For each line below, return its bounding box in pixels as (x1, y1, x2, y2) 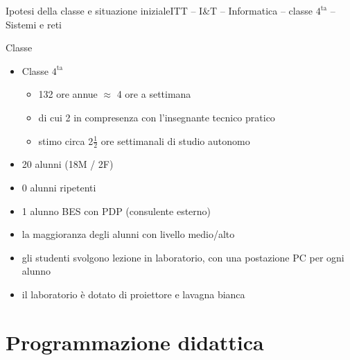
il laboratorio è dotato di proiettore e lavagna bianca (21, 286, 245, 301)
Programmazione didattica (6, 327, 264, 356)
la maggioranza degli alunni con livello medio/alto (21, 227, 235, 241)
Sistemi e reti (6, 17, 62, 31)
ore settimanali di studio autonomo (100, 133, 250, 148)
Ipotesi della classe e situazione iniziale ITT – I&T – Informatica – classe (6, 3, 313, 17)
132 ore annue (38, 87, 98, 101)
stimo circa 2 (38, 133, 94, 148)
